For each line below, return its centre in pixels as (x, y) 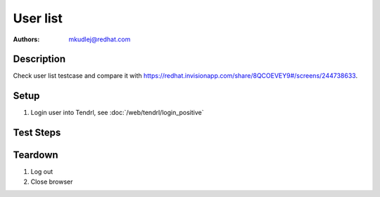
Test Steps (37, 133)
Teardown (36, 155)
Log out (42, 172)
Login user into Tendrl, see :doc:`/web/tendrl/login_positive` (117, 113)
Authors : (26, 39)
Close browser (52, 182)
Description (39, 59)
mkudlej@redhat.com (100, 39)
